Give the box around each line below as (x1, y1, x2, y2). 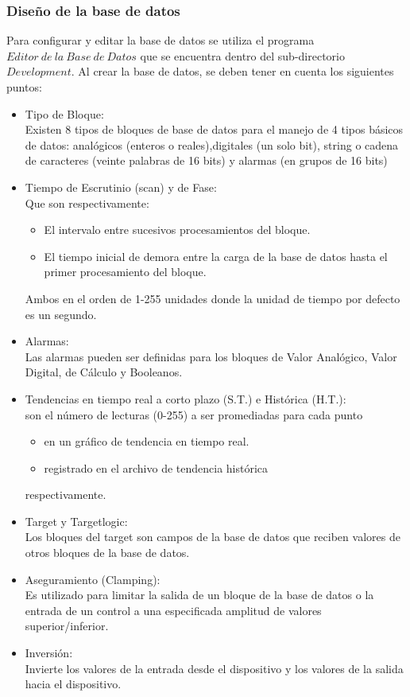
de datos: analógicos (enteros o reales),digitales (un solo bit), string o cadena (25, 136, 399, 153)
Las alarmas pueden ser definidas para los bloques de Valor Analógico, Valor (25, 348, 397, 364)
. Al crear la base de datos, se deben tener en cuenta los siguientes (71, 63, 394, 80)
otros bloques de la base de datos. (25, 544, 190, 561)
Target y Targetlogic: (25, 512, 128, 529)
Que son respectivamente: (25, 194, 149, 211)
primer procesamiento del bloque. (44, 263, 207, 280)
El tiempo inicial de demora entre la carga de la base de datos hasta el (44, 247, 388, 264)
